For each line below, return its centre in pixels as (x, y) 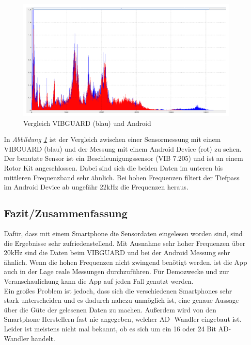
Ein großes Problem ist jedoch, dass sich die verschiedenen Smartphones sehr (118, 290)
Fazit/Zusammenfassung (66, 213)
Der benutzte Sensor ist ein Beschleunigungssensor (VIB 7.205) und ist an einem (124, 158)
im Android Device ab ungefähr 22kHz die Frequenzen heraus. (96, 187)
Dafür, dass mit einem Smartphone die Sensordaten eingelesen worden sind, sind (123, 233)
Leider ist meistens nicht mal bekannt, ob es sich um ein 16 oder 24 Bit (110, 328)
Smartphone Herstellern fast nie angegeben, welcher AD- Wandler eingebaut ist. (123, 319)
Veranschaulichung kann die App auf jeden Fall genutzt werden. (99, 281)
